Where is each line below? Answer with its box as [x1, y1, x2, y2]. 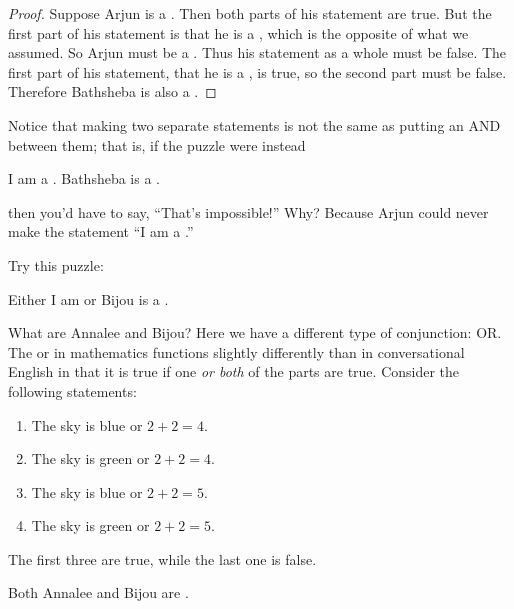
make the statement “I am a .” [8, 221, 194, 242]
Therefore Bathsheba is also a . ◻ [8, 81, 217, 102]
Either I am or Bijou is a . [8, 288, 169, 309]
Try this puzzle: [8, 254, 104, 275]
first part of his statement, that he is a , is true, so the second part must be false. [8, 61, 507, 82]
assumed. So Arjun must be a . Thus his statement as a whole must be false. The [8, 42, 507, 63]
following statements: [8, 380, 137, 401]
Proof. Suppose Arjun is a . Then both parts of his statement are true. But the [8, 3, 492, 23]
